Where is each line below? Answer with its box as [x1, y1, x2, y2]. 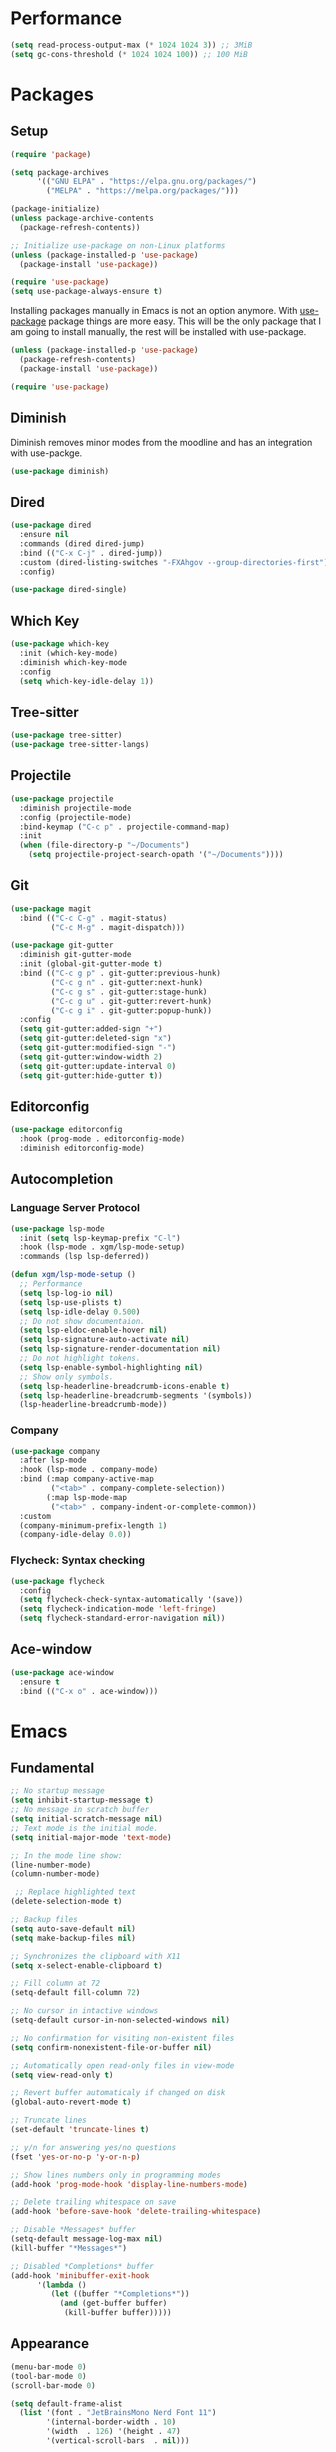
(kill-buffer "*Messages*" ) [10, 2243, 128, 2253]
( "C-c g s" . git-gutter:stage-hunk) [50, 987, 208, 997]
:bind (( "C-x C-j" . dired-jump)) [19, 548, 163, 558]
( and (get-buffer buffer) [59, 2298, 168, 2309]
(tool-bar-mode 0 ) [10, 2371, 87, 2381]
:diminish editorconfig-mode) [19, 1143, 145, 1154]
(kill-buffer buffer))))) [63, 2308, 172, 2318]
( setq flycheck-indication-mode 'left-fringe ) [19, 1604, 217, 1614]
